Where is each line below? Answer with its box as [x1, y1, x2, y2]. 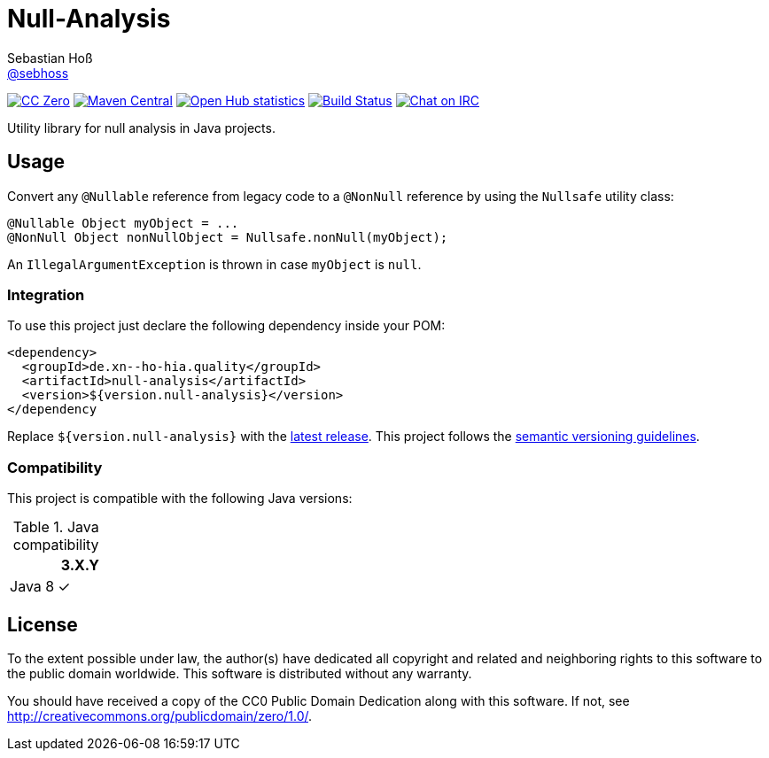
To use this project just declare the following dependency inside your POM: [7, 318, 446, 334]
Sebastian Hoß [7, 50, 93, 66]
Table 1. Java [12, 518, 99, 537]
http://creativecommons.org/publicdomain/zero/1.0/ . [7, 708, 313, 723]
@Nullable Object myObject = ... [7, 215, 239, 230]
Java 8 [10, 577, 55, 596]
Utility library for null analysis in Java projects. [7, 120, 276, 135]
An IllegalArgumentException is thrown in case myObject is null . [7, 256, 422, 272]
